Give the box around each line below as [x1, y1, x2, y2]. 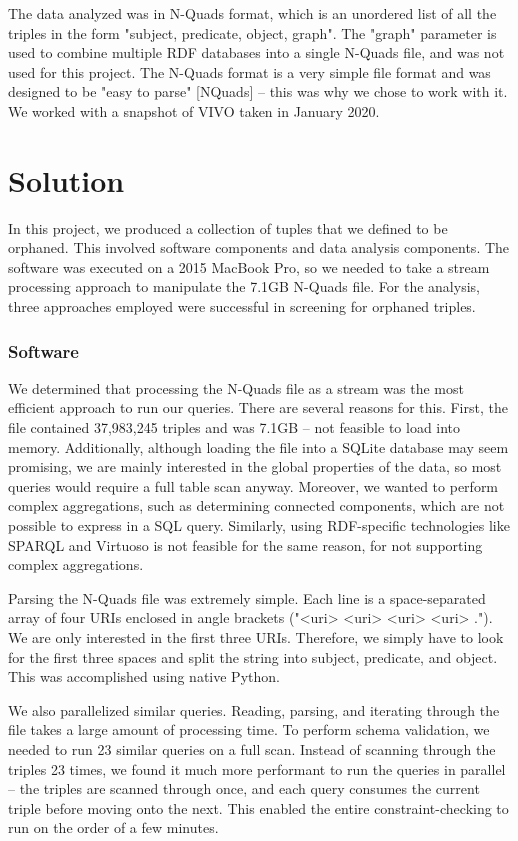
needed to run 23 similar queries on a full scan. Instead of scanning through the [8, 738, 496, 759]
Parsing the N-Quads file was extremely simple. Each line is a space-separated [8, 587, 486, 608]
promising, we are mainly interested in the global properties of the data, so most [8, 456, 502, 477]
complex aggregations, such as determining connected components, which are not [8, 495, 505, 516]
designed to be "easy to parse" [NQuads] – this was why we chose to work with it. [8, 81, 508, 102]
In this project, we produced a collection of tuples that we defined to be [8, 217, 448, 238]
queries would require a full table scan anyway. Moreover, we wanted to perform [8, 475, 499, 496]
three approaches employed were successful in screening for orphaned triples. [8, 296, 476, 317]
